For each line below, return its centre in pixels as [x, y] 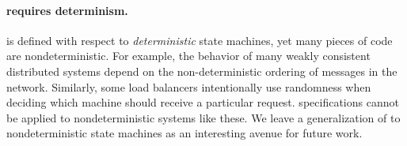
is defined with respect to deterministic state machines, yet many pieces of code [200, 40]
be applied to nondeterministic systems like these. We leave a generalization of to [203, 117]
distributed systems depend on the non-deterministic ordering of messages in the [202, 71]
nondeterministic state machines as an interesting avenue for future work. [184, 133]
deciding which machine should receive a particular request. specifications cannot [203, 102]
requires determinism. [67, 10]
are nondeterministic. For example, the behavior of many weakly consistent [188, 56]
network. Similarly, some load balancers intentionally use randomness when [189, 86]
